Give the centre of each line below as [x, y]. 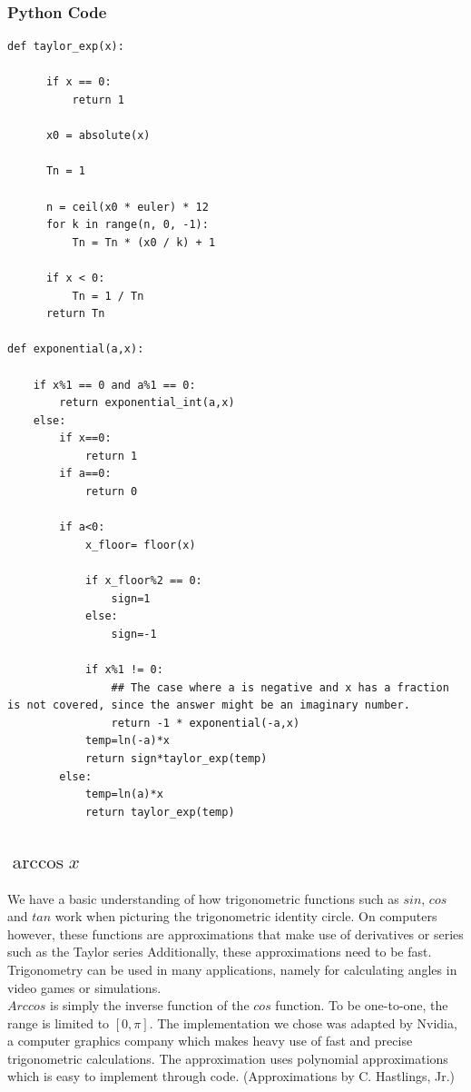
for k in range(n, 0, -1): [127, 225]
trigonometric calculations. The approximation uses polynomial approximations [228, 1058]
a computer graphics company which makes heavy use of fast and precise [210, 1041]
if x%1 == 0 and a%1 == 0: [114, 385]
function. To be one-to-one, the [362, 1005]
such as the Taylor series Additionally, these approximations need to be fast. [220, 952]
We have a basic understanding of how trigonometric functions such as [203, 898]
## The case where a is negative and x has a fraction [280, 687]
